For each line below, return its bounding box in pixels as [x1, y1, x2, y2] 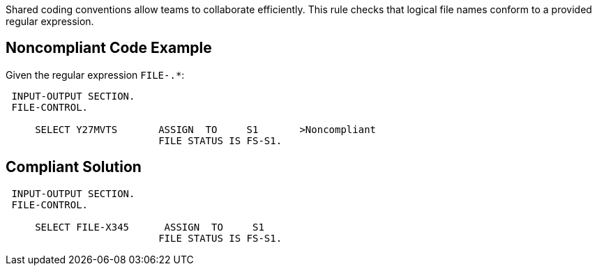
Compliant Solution [6, 158, 142, 176]
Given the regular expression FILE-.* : [6, 68, 185, 81]
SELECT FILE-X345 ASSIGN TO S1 [35, 221, 264, 233]
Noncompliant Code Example [6, 39, 212, 57]
